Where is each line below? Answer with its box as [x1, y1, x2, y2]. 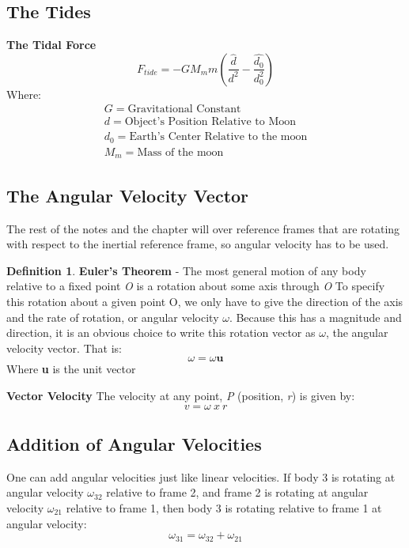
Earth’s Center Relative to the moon [129, 131, 308, 143]
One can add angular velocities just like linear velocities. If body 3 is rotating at [6, 468, 396, 485]
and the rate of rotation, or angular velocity [6, 308, 219, 325]
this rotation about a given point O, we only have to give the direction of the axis [6, 293, 403, 309]
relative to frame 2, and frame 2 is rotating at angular [106, 484, 369, 501]
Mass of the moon [137, 146, 224, 158]
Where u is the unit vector [6, 361, 136, 377]
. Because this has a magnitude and [229, 308, 402, 325]
